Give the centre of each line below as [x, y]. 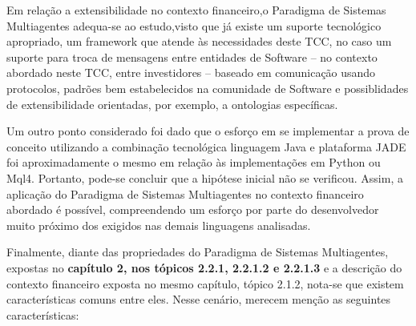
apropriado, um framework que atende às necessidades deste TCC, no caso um [199, 41]
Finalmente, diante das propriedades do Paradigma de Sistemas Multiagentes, [198, 252]
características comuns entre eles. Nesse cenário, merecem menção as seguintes [199, 299]
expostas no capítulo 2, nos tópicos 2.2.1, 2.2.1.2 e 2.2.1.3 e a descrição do [204, 267]
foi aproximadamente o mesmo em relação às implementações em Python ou [194, 162]
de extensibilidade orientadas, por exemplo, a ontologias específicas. [172, 104]
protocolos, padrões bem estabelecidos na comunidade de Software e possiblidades [208, 88]
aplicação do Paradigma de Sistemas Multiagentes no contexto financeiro [185, 193]
